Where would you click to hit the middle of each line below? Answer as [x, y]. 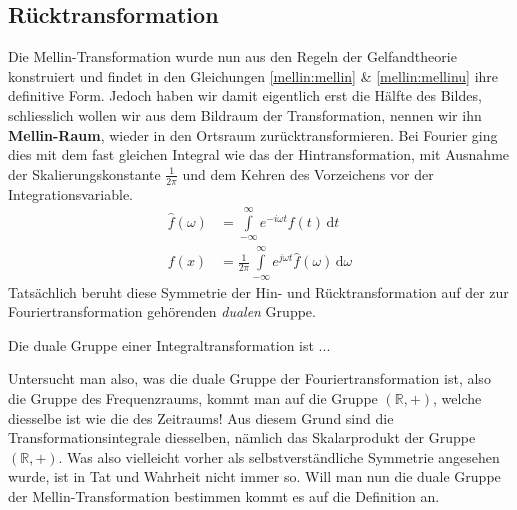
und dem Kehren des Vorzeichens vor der [308, 173]
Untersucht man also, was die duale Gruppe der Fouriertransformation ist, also [249, 378]
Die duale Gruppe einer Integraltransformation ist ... [169, 344]
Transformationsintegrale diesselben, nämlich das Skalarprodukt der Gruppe [242, 437]
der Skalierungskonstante [84, 173]
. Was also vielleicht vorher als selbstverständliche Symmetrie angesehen [279, 456]
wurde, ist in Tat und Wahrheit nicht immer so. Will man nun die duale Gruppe [254, 476]
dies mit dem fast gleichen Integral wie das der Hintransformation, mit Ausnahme [259, 154]
